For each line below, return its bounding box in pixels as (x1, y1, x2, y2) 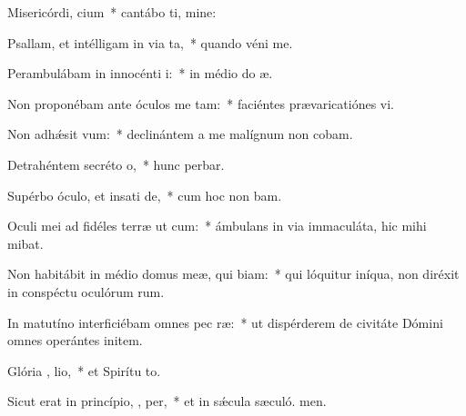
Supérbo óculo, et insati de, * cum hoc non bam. (7, 185, 282, 204)
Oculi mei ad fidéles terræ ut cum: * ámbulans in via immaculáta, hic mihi (7, 216, 427, 235)
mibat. (7, 233, 44, 253)
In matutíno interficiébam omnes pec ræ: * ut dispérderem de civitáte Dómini (7, 312, 443, 332)
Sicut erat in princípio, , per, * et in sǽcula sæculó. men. (7, 391, 327, 411)
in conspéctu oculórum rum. (7, 282, 165, 301)
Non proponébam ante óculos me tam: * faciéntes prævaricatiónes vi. (7, 94, 394, 113)
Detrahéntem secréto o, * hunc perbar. (7, 154, 225, 173)
